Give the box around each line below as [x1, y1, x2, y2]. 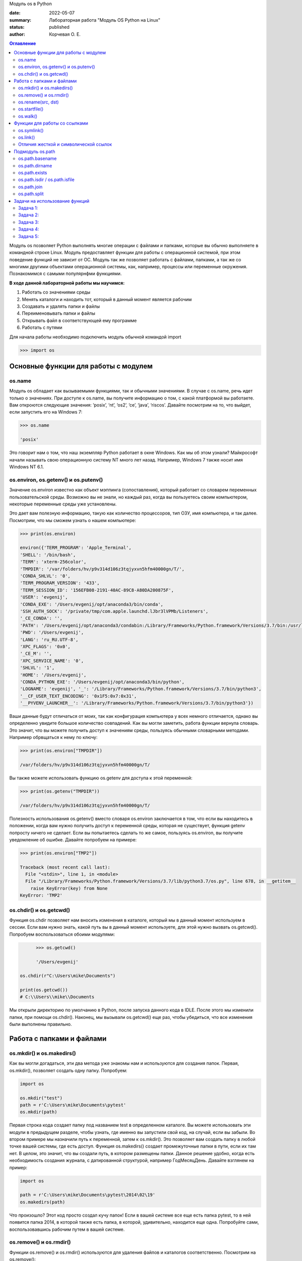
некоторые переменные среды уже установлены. [9, 501, 117, 507]
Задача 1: [18, 205, 38, 211]
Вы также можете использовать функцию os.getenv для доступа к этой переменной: [9, 775, 193, 781]
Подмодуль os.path [14, 148, 55, 154]
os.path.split [18, 191, 44, 197]
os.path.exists [18, 169, 47, 176]
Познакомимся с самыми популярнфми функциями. [9, 270, 122, 277]
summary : [9, 17, 32, 23]
